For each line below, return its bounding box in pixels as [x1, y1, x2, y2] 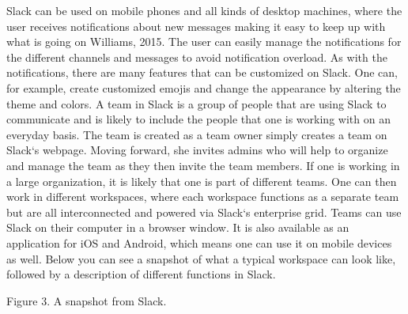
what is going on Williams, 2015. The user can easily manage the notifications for [6, 33, 402, 50]
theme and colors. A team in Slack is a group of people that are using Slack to [6, 95, 387, 112]
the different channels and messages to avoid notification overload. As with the [6, 48, 387, 65]
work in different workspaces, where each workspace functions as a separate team [6, 188, 399, 205]
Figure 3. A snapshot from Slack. [6, 292, 167, 308]
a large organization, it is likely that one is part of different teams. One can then [6, 172, 397, 189]
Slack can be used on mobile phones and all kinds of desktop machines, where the [6, 2, 402, 18]
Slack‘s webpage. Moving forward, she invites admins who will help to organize [6, 142, 388, 158]
